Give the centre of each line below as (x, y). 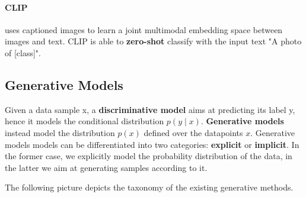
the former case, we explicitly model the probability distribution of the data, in (149, 156)
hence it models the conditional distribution (85, 121)
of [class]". (23, 52)
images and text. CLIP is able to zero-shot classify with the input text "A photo (153, 41)
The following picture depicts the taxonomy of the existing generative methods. (149, 187)
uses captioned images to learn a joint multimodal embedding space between (144, 29)
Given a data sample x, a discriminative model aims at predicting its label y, (150, 109)
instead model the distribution (60, 132)
